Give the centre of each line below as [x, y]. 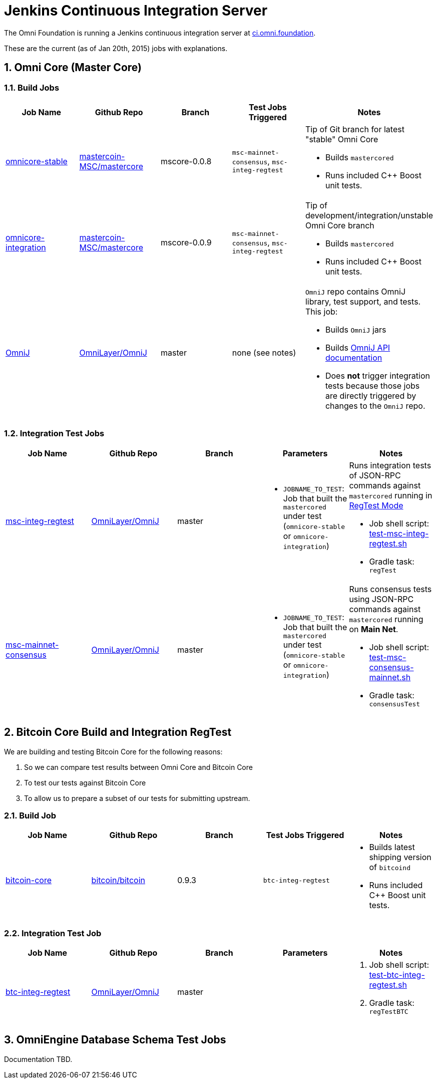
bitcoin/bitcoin [118, 880]
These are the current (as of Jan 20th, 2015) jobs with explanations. [116, 48]
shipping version [400, 857]
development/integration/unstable [369, 215]
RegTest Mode [376, 505]
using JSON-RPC [381, 599]
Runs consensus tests [390, 589]
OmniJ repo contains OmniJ [355, 291]
